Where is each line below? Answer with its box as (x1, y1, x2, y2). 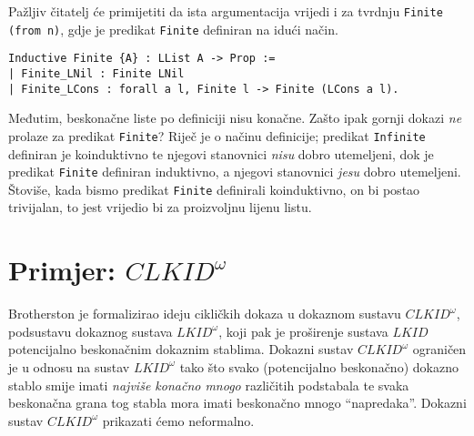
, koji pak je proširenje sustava (218, 321, 388, 340)
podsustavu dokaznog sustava (8, 321, 173, 340)
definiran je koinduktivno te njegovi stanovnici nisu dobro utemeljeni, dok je (8, 144, 434, 163)
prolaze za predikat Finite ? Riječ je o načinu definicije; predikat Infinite (8, 126, 426, 145)
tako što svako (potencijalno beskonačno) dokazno (179, 357, 459, 376)
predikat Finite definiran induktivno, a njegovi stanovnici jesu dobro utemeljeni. (8, 162, 461, 181)
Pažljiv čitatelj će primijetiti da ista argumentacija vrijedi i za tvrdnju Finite (8, 2, 443, 20)
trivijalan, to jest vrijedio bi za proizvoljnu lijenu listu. (8, 198, 312, 217)
